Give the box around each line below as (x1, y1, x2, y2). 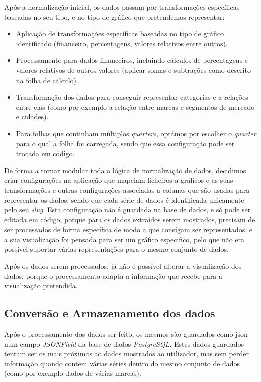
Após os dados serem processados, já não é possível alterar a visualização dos (4, 261, 242, 271)
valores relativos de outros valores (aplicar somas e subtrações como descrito (16, 64, 251, 75)
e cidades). (16, 111, 49, 122)
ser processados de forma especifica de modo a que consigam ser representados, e (4, 224, 252, 235)
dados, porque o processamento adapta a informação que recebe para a (4, 270, 223, 281)
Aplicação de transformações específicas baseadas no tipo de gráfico (16, 28, 224, 39)
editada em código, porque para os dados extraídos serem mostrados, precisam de (4, 214, 255, 224)
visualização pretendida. (4, 280, 78, 291)
